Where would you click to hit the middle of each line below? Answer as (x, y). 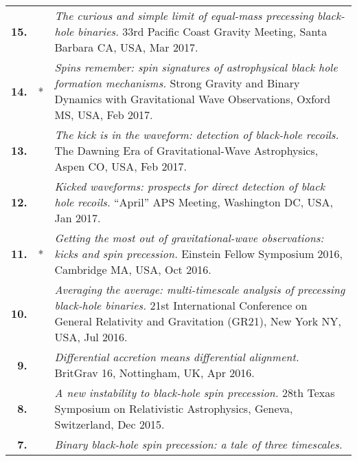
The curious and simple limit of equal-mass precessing (184, 15)
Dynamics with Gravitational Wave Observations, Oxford (193, 99)
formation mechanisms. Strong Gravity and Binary (177, 83)
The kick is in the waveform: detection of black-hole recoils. (197, 135)
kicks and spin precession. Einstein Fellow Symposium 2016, (199, 254)
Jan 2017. (78, 218)
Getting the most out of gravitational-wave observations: (189, 238)
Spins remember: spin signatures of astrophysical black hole (196, 67)
